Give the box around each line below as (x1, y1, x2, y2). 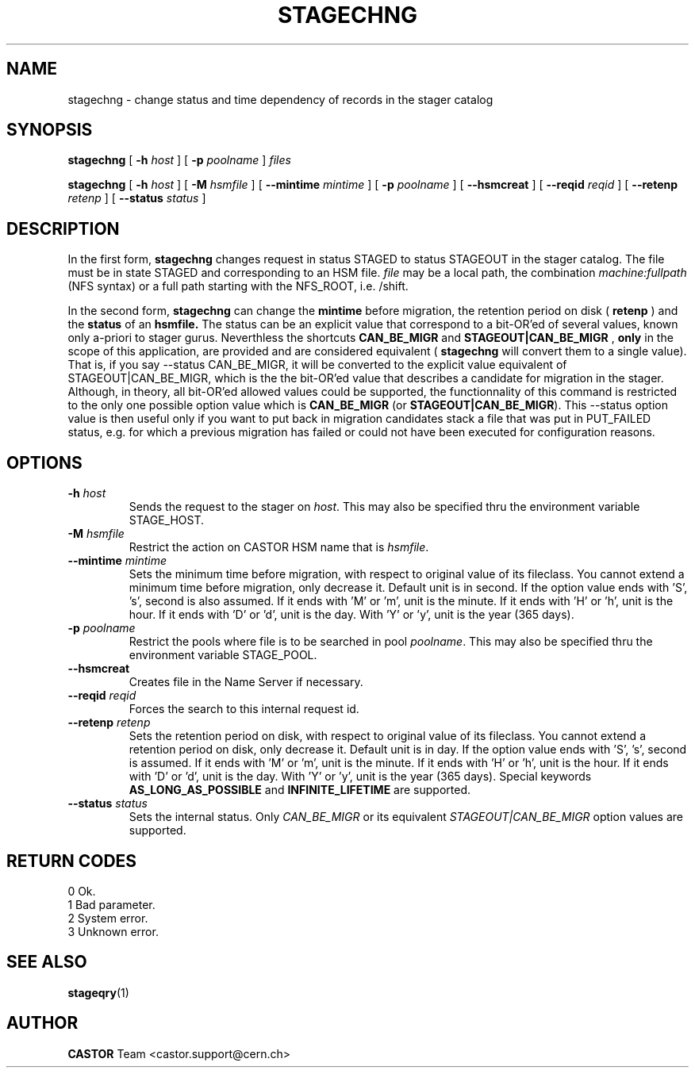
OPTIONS (6, 452, 83, 473)
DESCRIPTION (6, 218, 120, 239)
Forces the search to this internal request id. (129, 702, 359, 716)
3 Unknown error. (67, 924, 159, 938)
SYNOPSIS (6, 120, 93, 140)
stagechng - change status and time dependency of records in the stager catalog (67, 92, 493, 106)
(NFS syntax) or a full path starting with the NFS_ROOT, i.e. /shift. (67, 279, 409, 293)
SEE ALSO (6, 952, 87, 972)
